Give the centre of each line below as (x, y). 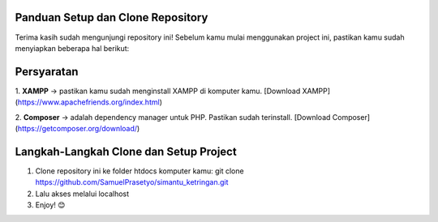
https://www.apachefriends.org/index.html (88, 102)
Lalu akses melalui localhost (82, 194)
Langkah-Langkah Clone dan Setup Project (126, 151)
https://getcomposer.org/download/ (77, 128)
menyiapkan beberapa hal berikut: (72, 48)
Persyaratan (47, 72)
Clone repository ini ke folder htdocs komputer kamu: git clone (140, 171)
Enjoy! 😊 (50, 205)
